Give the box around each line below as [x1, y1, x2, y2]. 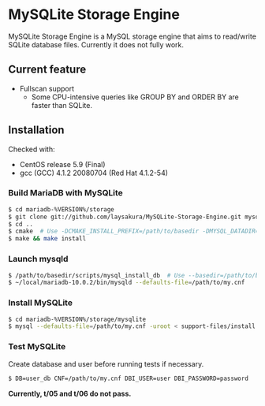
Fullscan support [19, 84, 75, 93]
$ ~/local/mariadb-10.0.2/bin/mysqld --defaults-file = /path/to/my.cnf [8, 278, 245, 287]
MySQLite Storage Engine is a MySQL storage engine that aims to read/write [8, 32, 256, 41]
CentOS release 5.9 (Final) [19, 159, 106, 169]
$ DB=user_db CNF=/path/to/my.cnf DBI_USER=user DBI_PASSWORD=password [8, 374, 248, 382]
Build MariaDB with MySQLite [8, 188, 124, 199]
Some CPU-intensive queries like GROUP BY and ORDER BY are [31, 92, 239, 102]
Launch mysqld [8, 254, 69, 265]
